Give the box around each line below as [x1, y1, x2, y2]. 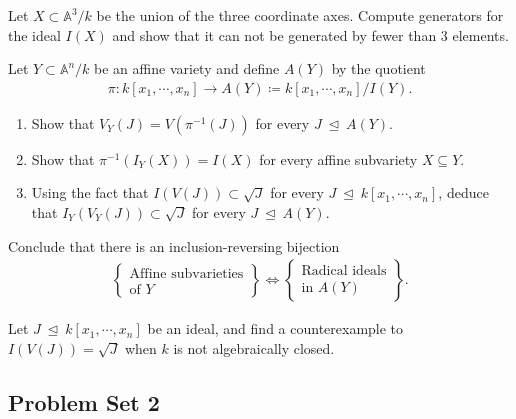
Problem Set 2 [8, 386, 160, 417]
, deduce [438, 182, 489, 203]
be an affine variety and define [94, 58, 280, 79]
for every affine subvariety [259, 148, 418, 169]
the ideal [8, 24, 61, 45]
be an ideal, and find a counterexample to [147, 318, 404, 339]
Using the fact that [31, 182, 149, 203]
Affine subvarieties [129, 266, 244, 281]
